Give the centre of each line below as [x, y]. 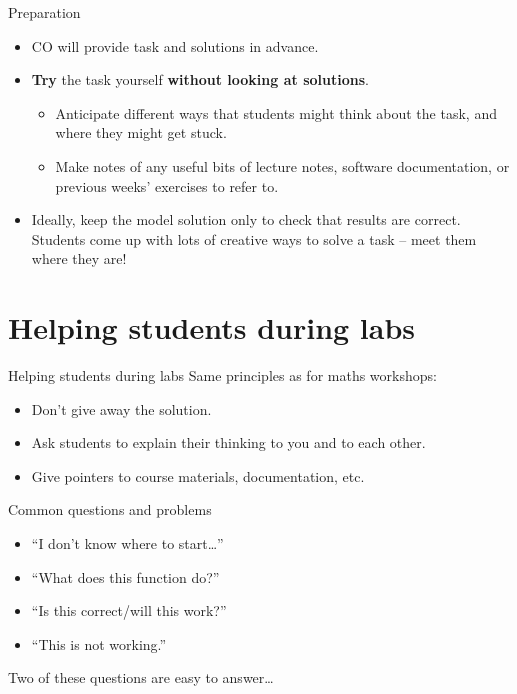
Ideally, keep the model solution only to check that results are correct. [246, 219]
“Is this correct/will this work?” [129, 610]
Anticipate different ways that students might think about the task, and [276, 112]
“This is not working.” [99, 643]
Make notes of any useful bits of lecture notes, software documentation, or [282, 165]
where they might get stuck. [141, 132]
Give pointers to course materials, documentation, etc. [198, 475]
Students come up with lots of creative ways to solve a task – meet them [254, 238]
